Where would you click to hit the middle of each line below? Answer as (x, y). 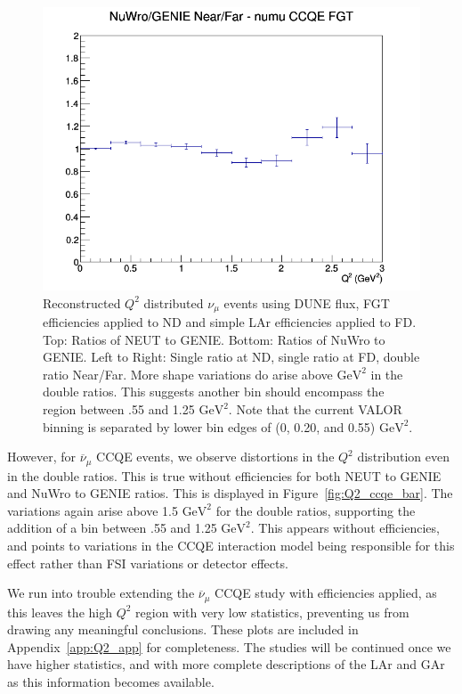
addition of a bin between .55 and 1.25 (112, 528)
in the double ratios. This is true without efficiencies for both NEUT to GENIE (224, 475)
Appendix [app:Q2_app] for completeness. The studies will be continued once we (229, 646)
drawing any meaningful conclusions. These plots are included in (183, 629)
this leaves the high (60, 612)
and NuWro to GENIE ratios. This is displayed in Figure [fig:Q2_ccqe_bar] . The (230, 493)
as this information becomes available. (111, 682)
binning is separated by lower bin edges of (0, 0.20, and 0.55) (209, 426)
